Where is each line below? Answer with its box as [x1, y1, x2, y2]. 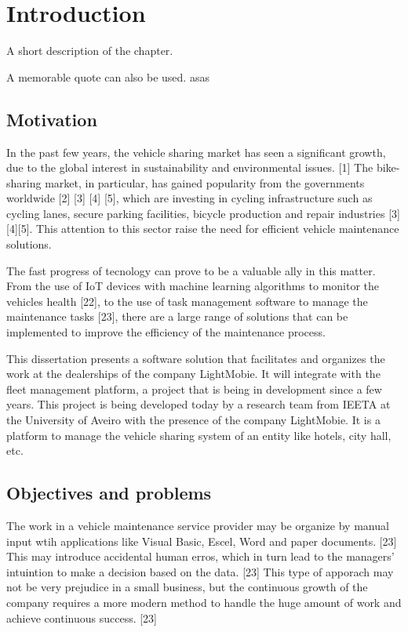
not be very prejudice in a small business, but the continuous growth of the [6, 579, 368, 595]
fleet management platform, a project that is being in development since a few [6, 380, 382, 397]
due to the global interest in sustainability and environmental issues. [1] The [6, 159, 373, 176]
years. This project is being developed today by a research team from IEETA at [6, 396, 391, 412]
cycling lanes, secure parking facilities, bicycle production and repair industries [6, 205, 385, 221]
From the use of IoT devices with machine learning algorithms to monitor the [6, 278, 380, 294]
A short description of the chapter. [6, 42, 173, 59]
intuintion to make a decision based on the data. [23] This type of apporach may [6, 563, 394, 579]
